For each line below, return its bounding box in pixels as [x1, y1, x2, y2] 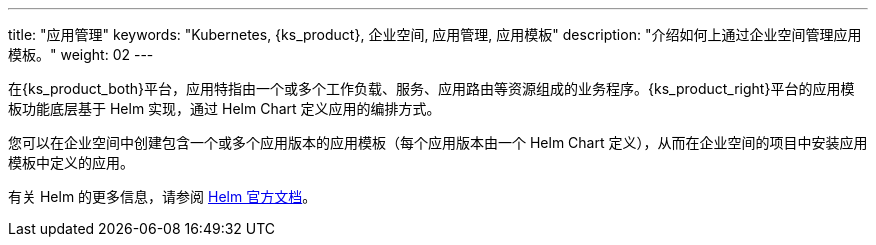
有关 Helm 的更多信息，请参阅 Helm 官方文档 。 [8, 188, 317, 205]
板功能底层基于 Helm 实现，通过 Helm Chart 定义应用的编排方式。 [8, 100, 441, 117]
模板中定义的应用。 [8, 154, 134, 171]
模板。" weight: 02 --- [8, 46, 154, 63]
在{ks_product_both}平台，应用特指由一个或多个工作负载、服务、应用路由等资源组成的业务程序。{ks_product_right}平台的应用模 [8, 80, 855, 97]
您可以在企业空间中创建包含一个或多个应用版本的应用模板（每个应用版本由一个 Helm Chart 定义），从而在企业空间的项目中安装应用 [8, 134, 868, 151]
